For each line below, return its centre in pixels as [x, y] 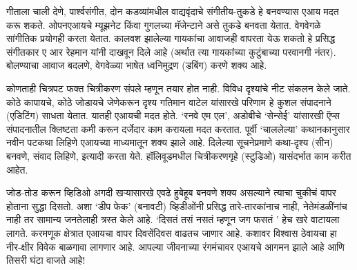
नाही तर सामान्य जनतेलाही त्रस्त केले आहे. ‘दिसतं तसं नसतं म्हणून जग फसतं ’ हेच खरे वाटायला [173, 219]
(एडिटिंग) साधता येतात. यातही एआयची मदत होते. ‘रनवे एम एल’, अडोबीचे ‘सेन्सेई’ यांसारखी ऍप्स [173, 115]
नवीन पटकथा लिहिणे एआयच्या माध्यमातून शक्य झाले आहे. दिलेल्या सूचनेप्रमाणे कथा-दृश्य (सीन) [170, 142]
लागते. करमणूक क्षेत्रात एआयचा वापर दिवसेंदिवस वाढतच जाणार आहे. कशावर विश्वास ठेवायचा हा [172, 232]
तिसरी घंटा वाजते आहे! [46, 260]
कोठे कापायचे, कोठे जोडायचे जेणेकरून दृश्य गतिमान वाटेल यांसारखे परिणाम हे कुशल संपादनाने [169, 102]
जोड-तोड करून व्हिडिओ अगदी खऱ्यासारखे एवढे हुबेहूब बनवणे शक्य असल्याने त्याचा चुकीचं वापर [171, 193]
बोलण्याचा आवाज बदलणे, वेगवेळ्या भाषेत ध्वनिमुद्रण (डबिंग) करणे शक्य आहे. [137, 65]
